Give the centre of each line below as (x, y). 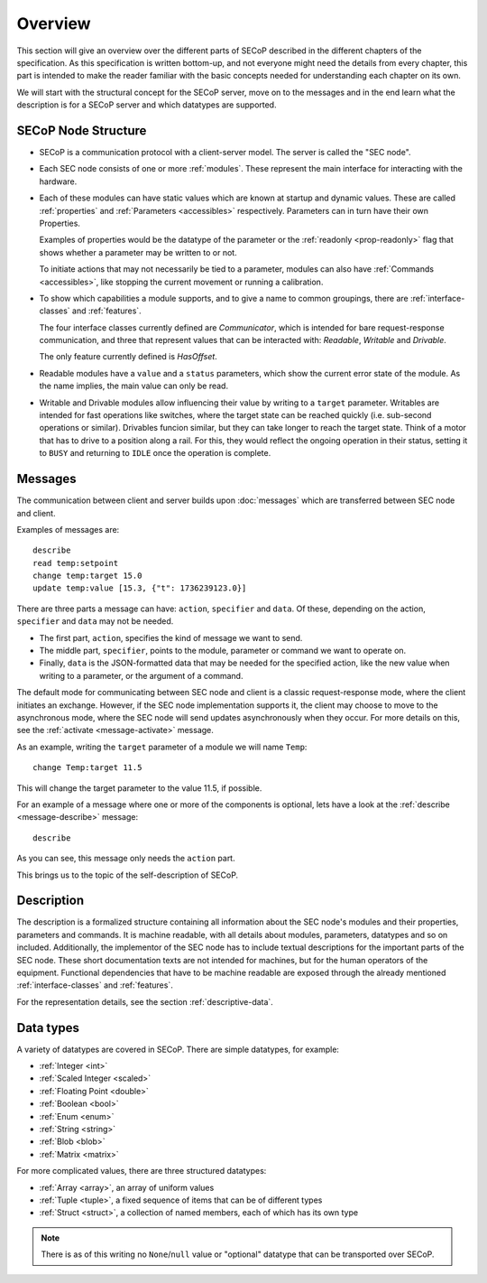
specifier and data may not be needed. (95, 621)
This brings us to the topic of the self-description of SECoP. (128, 875)
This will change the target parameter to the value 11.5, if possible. (139, 788)
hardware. (58, 181)
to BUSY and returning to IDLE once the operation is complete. (155, 453)
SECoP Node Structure (82, 130)
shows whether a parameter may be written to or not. (138, 252)
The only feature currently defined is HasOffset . (129, 357)
